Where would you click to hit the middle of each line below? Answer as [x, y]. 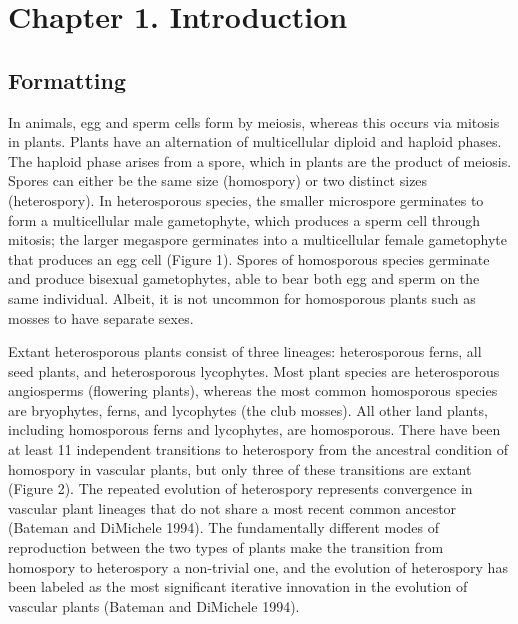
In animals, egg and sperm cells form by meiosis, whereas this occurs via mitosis [254, 121]
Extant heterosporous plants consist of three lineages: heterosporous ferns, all [245, 351]
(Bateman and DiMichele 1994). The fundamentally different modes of [224, 527]
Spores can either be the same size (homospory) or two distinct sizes [218, 180]
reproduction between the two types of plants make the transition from [226, 547]
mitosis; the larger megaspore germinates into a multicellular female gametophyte [258, 239]
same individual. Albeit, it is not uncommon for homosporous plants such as [242, 297]
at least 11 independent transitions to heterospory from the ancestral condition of [258, 449]
